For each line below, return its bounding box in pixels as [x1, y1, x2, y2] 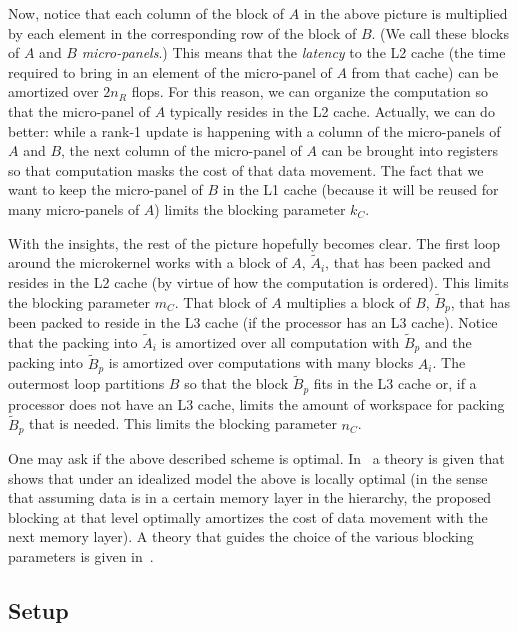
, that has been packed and [325, 252, 491, 273]
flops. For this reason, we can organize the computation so [131, 81, 489, 102]
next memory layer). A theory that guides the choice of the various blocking [8, 526, 474, 547]
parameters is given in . [8, 546, 154, 567]
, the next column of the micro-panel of [61, 140, 302, 161]
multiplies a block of [286, 291, 411, 312]
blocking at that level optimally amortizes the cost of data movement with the [8, 506, 488, 527]
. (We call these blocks [371, 22, 509, 43]
